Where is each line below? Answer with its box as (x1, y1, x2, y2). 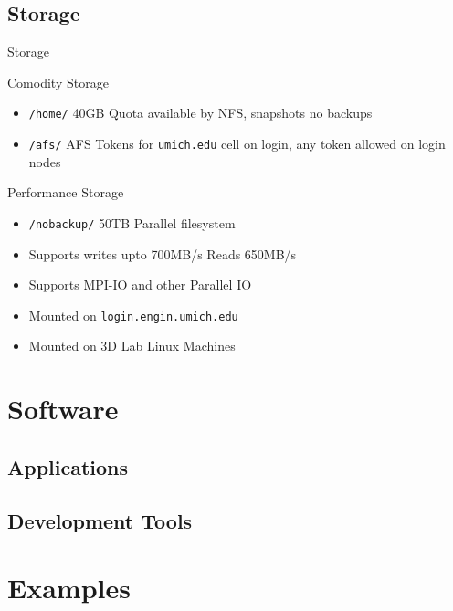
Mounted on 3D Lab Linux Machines (28, 336, 236, 355)
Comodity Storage (7, 72, 109, 91)
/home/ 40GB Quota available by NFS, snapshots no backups (28, 103, 373, 122)
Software (7, 390, 119, 427)
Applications (7, 452, 129, 480)
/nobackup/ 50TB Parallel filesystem (28, 213, 236, 232)
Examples (7, 569, 131, 606)
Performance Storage (7, 183, 124, 202)
